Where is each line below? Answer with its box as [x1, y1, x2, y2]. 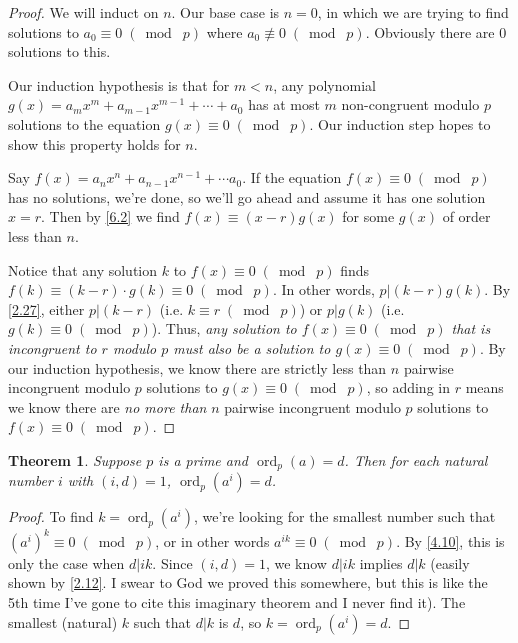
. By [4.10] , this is [396, 530, 505, 551]
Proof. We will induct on [8, 2, 159, 22]
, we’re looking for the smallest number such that [193, 506, 496, 527]
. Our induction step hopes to [309, 113, 491, 134]
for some [342, 206, 395, 227]
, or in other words [155, 530, 270, 551]
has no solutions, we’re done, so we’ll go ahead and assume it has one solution [8, 186, 486, 207]
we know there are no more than [8, 396, 207, 417]
